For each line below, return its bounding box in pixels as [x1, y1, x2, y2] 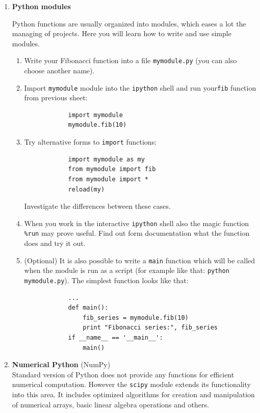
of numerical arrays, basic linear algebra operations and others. [12, 399, 209, 409]
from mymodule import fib [68, 166, 156, 173]
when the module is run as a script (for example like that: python [24, 265, 229, 276]
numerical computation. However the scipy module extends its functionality [12, 379, 251, 390]
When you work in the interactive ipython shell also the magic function [24, 217, 249, 228]
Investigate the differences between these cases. [24, 201, 171, 211]
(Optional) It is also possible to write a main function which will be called [24, 255, 255, 265]
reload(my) [68, 185, 105, 193]
